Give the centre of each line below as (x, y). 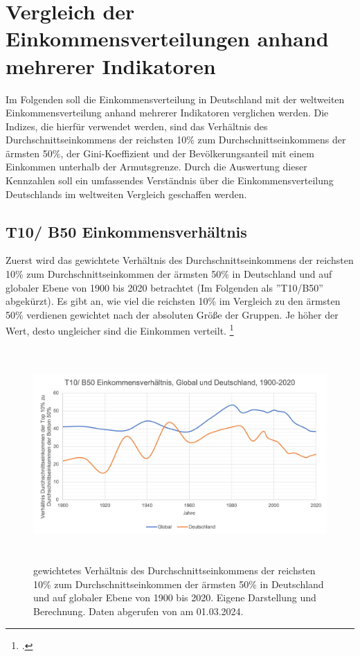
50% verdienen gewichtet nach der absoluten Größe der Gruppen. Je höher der (172, 314)
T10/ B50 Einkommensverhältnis (126, 231)
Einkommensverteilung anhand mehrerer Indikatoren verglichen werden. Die (167, 113)
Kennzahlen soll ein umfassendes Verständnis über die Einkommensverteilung (170, 180)
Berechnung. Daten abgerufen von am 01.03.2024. (138, 611)
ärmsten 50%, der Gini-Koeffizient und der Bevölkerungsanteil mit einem (160, 153)
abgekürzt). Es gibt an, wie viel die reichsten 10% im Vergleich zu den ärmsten (173, 301)
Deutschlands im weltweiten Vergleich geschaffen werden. (126, 194)
